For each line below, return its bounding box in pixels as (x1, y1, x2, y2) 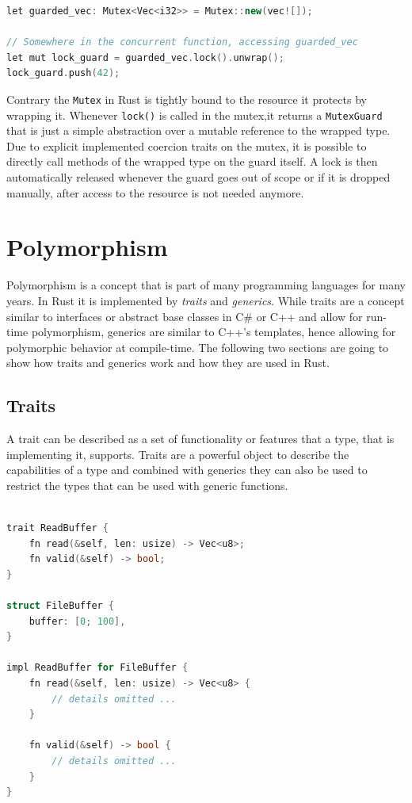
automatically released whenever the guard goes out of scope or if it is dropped (6, 169, 391, 185)
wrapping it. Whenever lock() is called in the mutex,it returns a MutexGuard (6, 106, 383, 123)
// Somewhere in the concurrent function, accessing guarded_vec (6, 36, 358, 48)
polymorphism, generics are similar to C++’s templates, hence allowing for (31, 323, 396, 340)
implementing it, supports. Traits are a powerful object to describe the (6, 445, 349, 462)
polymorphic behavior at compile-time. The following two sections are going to (6, 338, 389, 355)
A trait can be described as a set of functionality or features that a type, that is (6, 430, 395, 447)
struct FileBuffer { (6, 600, 115, 612)
